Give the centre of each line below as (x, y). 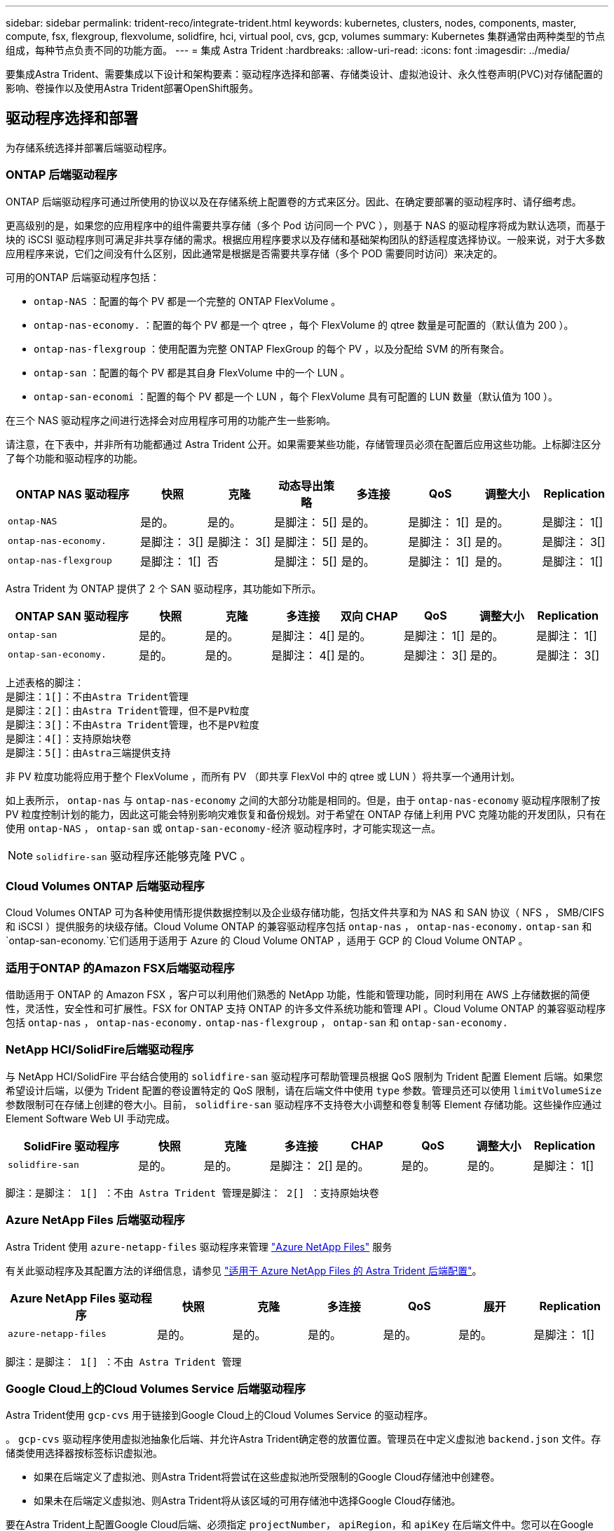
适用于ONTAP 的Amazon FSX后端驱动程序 (120, 968)
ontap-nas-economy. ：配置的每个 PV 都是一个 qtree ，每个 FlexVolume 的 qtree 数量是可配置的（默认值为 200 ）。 (304, 325)
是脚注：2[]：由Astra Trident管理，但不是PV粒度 (128, 710)
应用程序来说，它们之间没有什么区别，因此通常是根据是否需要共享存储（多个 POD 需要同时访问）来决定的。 (254, 253)
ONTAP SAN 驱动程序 (72, 616)
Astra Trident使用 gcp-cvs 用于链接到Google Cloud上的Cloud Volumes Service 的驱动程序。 (219, 1415)
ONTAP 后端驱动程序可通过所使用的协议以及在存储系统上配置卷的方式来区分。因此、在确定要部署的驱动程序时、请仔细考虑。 (294, 201)
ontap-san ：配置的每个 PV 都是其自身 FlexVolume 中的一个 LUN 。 (192, 372)
